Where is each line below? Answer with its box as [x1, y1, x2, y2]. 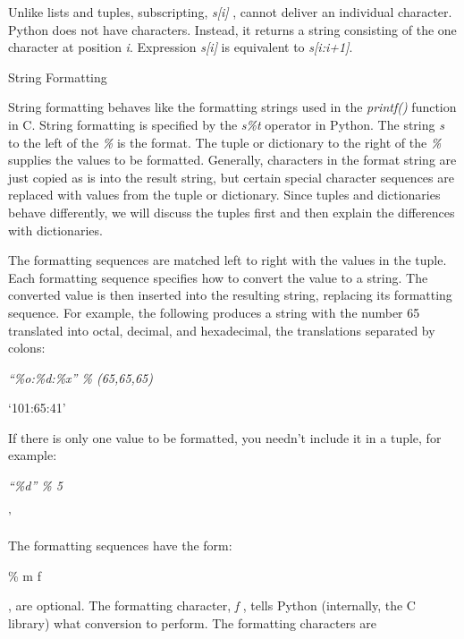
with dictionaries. [8, 220, 103, 239]
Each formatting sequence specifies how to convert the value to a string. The [8, 268, 428, 286]
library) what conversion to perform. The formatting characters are [8, 614, 376, 633]
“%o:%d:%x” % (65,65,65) [8, 368, 153, 387]
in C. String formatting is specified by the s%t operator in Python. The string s [8, 115, 444, 133]
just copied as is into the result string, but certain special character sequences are [8, 167, 454, 186]
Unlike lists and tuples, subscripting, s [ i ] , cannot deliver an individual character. [8, 3, 452, 21]
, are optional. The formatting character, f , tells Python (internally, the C [8, 596, 416, 615]
